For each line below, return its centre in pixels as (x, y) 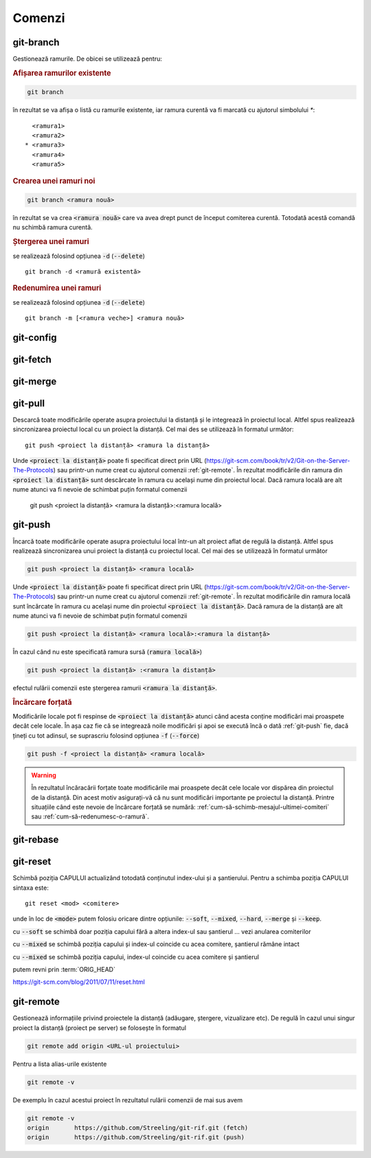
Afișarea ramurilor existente (62, 73)
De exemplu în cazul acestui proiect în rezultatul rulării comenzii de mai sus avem (128, 1100)
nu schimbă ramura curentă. (53, 228)
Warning (44, 775)
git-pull (29, 403)
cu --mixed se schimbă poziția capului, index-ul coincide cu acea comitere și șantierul (136, 957)
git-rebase (36, 840)
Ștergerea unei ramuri (51, 242)
